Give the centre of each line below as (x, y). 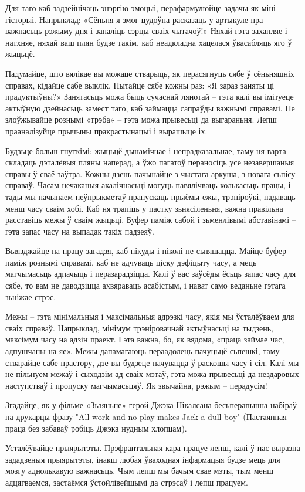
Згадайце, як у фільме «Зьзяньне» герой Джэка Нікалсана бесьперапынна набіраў (151, 405)
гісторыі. (21, 19)
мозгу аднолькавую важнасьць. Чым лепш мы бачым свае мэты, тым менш (139, 471)
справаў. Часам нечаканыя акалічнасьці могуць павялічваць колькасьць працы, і (148, 185)
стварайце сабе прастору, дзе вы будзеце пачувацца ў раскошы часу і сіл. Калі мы (152, 362)
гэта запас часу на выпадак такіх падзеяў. (80, 231)
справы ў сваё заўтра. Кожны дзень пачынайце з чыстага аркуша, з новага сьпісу (150, 173)
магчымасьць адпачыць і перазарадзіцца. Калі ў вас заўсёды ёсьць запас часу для (151, 274)
